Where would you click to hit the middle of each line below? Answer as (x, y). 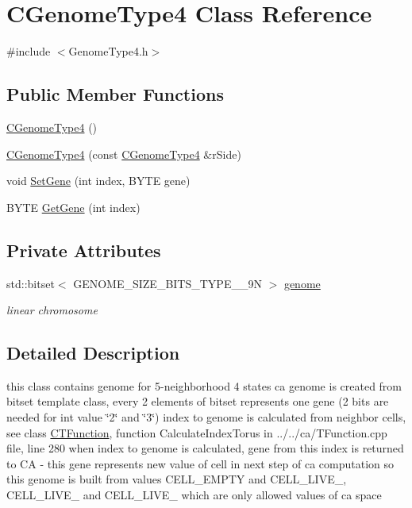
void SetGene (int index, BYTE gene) (98, 181)
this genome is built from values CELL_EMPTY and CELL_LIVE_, (177, 479)
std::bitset (31, 283)
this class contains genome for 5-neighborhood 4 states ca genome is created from (204, 385)
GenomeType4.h (108, 51)
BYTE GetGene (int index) (73, 207)
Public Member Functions (115, 94)
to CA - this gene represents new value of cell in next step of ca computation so (200, 463)
